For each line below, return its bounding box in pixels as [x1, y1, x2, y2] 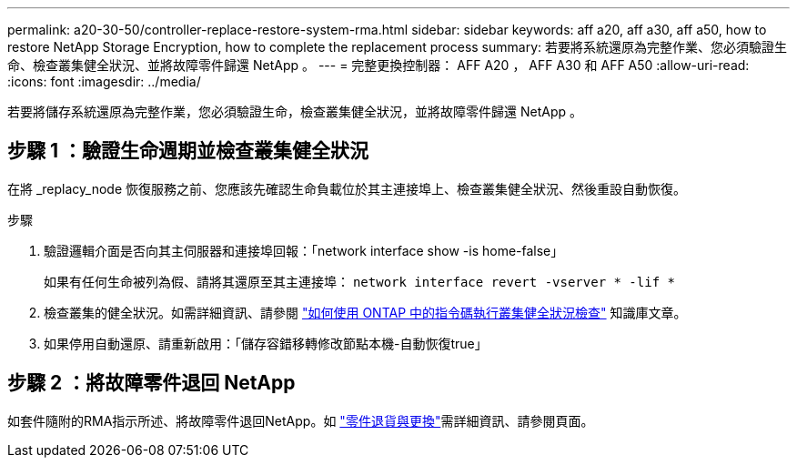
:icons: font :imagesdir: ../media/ [7, 74, 201, 89]
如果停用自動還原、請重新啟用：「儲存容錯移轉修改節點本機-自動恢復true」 [44, 335, 488, 351]
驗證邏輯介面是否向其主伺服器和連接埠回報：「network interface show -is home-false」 [44, 242, 564, 258]
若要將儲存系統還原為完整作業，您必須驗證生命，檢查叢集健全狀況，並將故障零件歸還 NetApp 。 [7, 104, 582, 119]
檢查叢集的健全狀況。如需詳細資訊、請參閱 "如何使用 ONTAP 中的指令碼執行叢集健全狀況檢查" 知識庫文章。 [44, 304, 687, 320]
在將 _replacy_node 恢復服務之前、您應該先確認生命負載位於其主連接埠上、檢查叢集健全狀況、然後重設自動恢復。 [7, 180, 687, 197]
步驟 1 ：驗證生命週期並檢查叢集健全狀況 [7, 139, 368, 163]
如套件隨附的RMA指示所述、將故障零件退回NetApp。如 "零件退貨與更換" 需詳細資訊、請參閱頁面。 [7, 412, 594, 429]
